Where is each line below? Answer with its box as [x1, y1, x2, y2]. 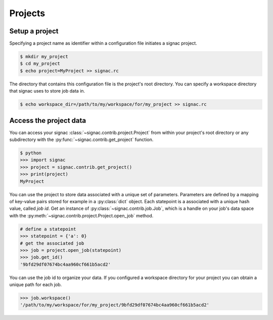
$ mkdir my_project [20, 54, 68, 60]
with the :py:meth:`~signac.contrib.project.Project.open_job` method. [9, 212, 154, 218]
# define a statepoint [20, 226, 76, 232]
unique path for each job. [9, 282, 62, 288]
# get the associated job [20, 240, 84, 246]
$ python [20, 150, 42, 156]
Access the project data [9, 116, 86, 125]
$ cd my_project [20, 61, 61, 67]
